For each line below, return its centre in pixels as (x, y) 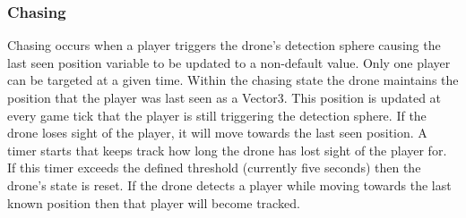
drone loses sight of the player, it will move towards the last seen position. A (217, 133)
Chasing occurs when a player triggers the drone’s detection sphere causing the (224, 45)
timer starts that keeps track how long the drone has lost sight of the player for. (227, 150)
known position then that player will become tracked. (154, 202)
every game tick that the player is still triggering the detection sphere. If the (217, 115)
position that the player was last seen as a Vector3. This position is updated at (224, 97)
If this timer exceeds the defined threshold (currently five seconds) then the (214, 168)
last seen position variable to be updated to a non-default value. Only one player (229, 62)
